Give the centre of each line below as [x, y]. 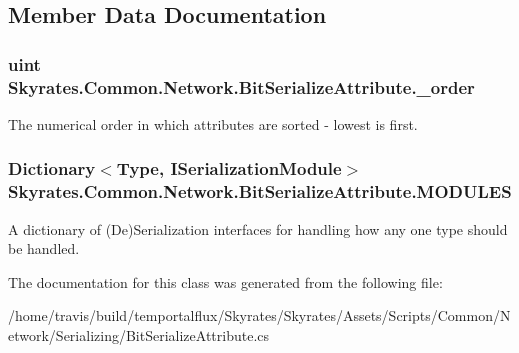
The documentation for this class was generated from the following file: [225, 281]
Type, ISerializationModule [229, 168]
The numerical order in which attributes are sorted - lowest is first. [213, 123]
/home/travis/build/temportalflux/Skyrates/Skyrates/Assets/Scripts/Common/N [259, 315]
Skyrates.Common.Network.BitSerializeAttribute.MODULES [260, 191]
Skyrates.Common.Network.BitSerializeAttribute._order [241, 86]
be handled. [44, 248]
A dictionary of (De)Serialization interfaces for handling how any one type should [258, 228]
